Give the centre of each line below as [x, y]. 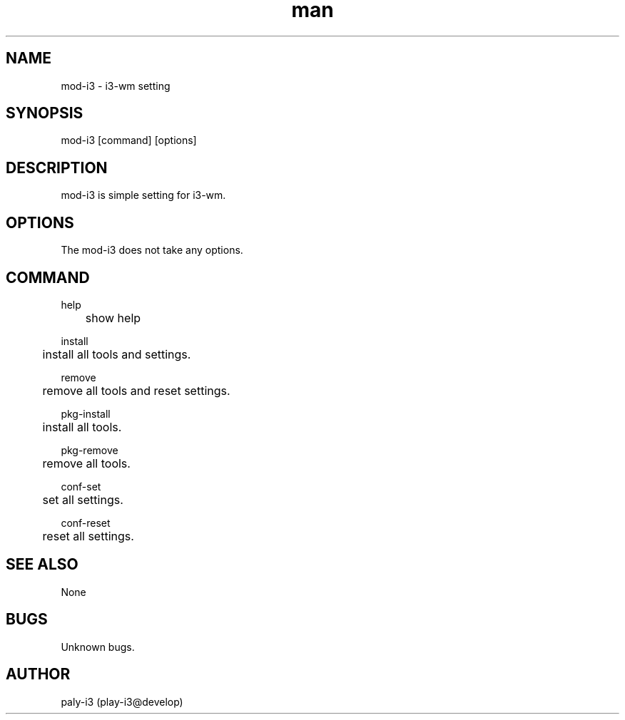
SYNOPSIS [45, 113]
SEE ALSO [42, 565]
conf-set [81, 486]
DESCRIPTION [57, 168]
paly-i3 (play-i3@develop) [122, 701]
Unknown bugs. [98, 647]
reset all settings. [88, 536]
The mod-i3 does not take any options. [152, 250]
